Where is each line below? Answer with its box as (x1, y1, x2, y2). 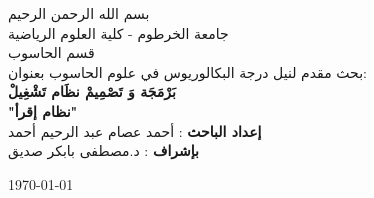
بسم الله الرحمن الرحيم (8, 3, 150, 23)
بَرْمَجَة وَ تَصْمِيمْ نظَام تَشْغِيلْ (8, 81, 176, 102)
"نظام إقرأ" (8, 100, 78, 121)
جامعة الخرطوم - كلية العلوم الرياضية (8, 22, 229, 43)
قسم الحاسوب (8, 42, 95, 63)
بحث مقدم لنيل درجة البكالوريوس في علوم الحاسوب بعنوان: (8, 61, 367, 82)
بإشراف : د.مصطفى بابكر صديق (8, 140, 199, 161)
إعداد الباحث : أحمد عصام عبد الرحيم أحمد (8, 120, 262, 141)
